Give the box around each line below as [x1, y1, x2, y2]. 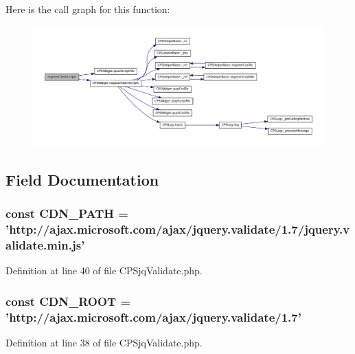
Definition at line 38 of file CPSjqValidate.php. [5, 335, 203, 349]
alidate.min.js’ [5, 236, 85, 253]
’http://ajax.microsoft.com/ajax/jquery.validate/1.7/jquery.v [5, 220, 350, 237]
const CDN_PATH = [5, 205, 128, 222]
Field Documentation [5, 168, 159, 190]
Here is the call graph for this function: [5, 2, 170, 16]
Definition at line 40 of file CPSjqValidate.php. [5, 263, 203, 278]
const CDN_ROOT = [5, 292, 131, 309]
